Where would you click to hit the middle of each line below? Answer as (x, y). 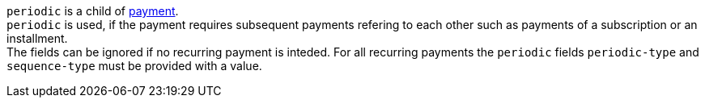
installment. (37, 38)
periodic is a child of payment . (93, 11)
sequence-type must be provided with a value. (134, 66)
